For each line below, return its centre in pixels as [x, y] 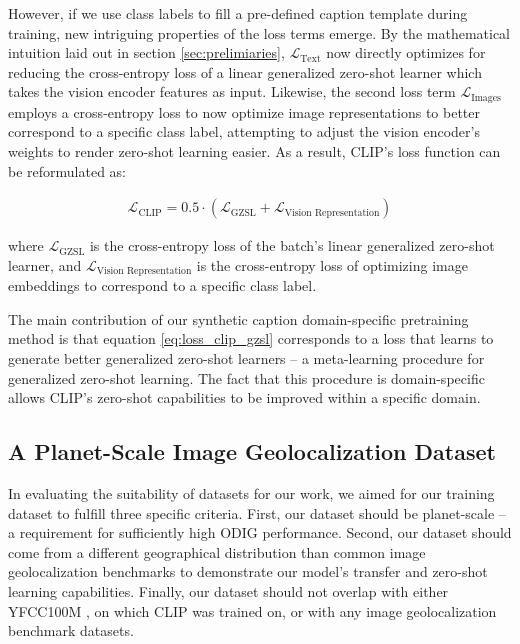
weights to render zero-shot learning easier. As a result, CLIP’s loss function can [254, 151]
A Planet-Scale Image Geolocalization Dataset [252, 451]
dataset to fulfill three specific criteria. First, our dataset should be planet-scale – [257, 512]
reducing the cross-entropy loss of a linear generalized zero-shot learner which [245, 71]
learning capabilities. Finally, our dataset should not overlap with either [228, 591]
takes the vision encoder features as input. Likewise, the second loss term [232, 91]
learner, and [45, 264]
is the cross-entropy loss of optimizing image [332, 264]
